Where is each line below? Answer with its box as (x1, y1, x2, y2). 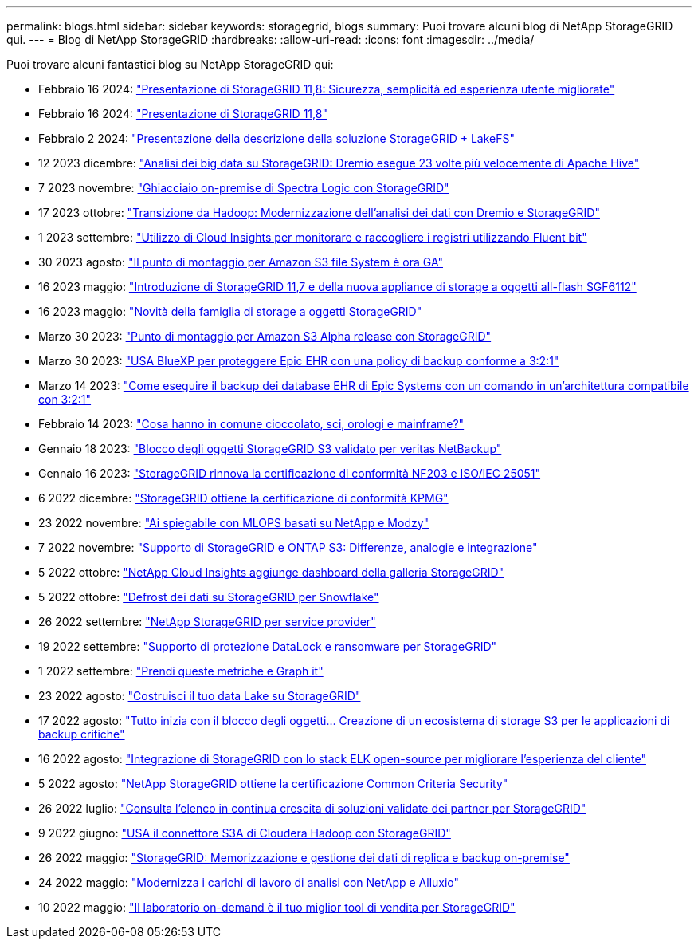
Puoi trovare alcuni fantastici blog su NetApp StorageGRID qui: (6, 57, 334, 71)
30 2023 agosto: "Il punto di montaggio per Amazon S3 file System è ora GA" (38, 255, 443, 269)
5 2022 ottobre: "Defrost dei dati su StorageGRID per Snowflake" (38, 590, 379, 604)
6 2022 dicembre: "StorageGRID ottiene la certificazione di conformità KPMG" (38, 491, 449, 505)
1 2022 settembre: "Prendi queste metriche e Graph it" (38, 664, 324, 678)
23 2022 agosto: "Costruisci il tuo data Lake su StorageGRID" (38, 689, 361, 703)
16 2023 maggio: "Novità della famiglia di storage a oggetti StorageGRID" (38, 305, 422, 318)
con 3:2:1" (38, 392, 92, 406)
